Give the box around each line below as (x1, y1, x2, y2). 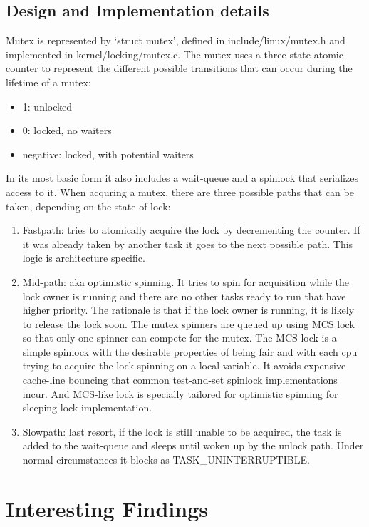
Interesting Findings (6, 493, 209, 523)
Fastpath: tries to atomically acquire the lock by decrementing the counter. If (22, 222, 360, 237)
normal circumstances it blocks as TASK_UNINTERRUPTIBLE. (22, 452, 310, 467)
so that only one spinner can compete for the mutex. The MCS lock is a (22, 330, 337, 345)
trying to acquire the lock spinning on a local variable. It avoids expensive (22, 358, 346, 373)
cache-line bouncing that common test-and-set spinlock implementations (22, 372, 338, 387)
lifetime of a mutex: (6, 74, 91, 89)
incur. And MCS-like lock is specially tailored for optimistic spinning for (22, 386, 338, 401)
